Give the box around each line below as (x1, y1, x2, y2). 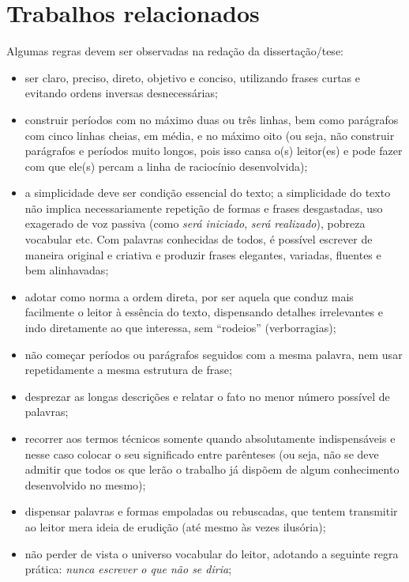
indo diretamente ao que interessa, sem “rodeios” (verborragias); (24, 319, 336, 336)
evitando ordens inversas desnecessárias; (24, 85, 218, 101)
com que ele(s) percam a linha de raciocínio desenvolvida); (24, 157, 308, 174)
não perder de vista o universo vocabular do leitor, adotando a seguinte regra (24, 545, 399, 561)
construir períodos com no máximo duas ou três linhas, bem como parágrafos (24, 111, 399, 127)
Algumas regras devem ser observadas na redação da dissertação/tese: (6, 43, 343, 59)
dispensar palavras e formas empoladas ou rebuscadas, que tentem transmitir (24, 503, 398, 520)
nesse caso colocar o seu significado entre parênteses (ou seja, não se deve (24, 445, 379, 462)
